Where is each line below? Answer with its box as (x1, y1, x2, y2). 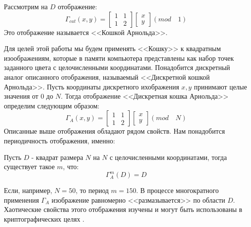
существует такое (4, 161, 55, 172)
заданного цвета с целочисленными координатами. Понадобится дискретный (4, 62, 230, 72)
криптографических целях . (4, 214, 84, 224)
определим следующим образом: (4, 100, 100, 110)
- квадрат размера (31, 152, 84, 162)
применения (4, 194, 39, 205)
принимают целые (194, 81, 247, 91)
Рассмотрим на (4, 1, 48, 11)
